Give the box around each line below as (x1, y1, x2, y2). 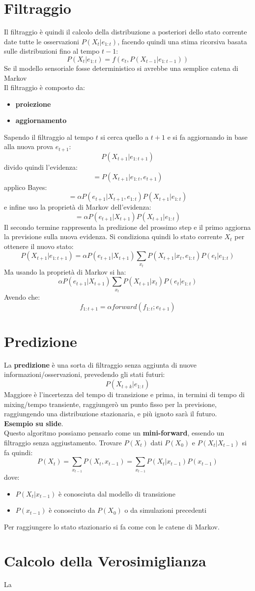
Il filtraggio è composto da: (4, 82, 85, 93)
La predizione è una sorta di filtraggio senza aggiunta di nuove (4, 359, 197, 370)
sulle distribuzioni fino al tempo (4, 46, 100, 56)
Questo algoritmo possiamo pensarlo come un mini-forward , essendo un (4, 428, 225, 438)
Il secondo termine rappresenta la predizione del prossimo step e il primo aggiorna (4, 221, 251, 232)
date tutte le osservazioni (4, 36, 80, 46)
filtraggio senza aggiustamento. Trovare (4, 437, 122, 448)
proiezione (15, 98, 51, 109)
